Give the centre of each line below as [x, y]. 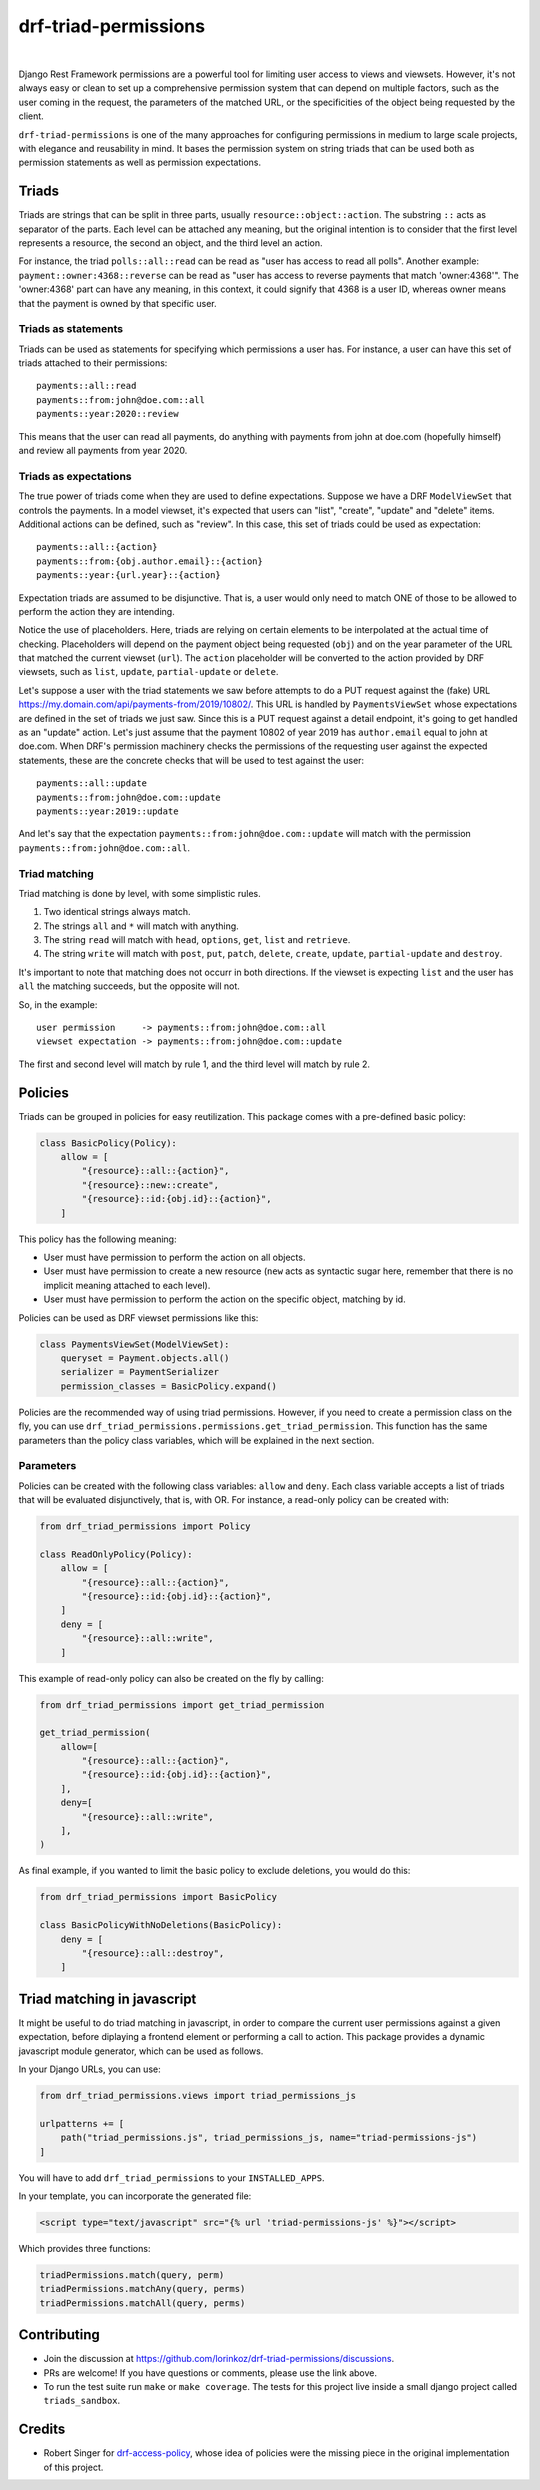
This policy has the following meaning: [97, 1239]
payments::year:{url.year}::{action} [129, 575]
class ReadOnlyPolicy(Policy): [116, 1554]
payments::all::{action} [97, 547]
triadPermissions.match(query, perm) [132, 2274]
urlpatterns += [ [82, 2123]
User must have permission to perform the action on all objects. [174, 1257]
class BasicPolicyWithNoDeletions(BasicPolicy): [161, 1925]
